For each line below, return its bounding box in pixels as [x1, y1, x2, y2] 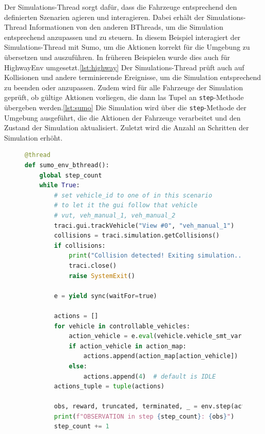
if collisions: [54, 242, 106, 249]
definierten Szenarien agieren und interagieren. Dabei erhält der [4, 11, 204, 22]
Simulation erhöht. [4, 132, 63, 143]
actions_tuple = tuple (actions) [54, 383, 165, 390]
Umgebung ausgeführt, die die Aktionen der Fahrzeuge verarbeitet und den [4, 112, 241, 123]
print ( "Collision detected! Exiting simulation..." [68, 252, 249, 260]
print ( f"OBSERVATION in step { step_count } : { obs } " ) [54, 412, 235, 420]
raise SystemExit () [68, 272, 135, 280]
